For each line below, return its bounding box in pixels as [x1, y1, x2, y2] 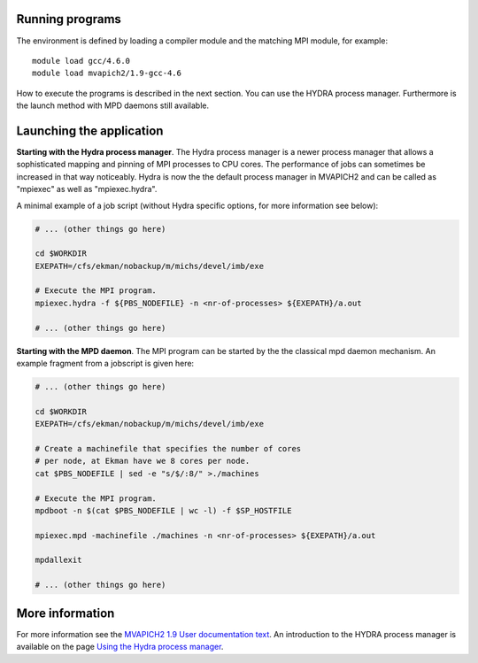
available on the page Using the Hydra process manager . [16, 642, 224, 652]
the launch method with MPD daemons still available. [16, 100, 210, 111]
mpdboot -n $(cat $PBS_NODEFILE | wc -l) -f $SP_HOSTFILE [35, 505, 292, 515]
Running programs [16, 12, 121, 27]
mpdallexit [35, 555, 82, 566]
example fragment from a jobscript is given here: [16, 358, 195, 369]
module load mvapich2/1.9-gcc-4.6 [32, 68, 181, 79]
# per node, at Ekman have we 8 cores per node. [35, 456, 251, 466]
